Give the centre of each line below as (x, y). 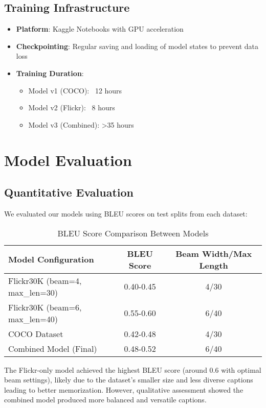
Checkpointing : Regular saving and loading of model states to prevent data (137, 46)
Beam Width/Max (214, 253)
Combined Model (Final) (53, 348)
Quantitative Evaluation (69, 192)
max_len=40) (33, 319)
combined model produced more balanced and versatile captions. (105, 400)
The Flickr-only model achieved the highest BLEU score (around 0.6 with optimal (133, 369)
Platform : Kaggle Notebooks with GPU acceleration (100, 29)
